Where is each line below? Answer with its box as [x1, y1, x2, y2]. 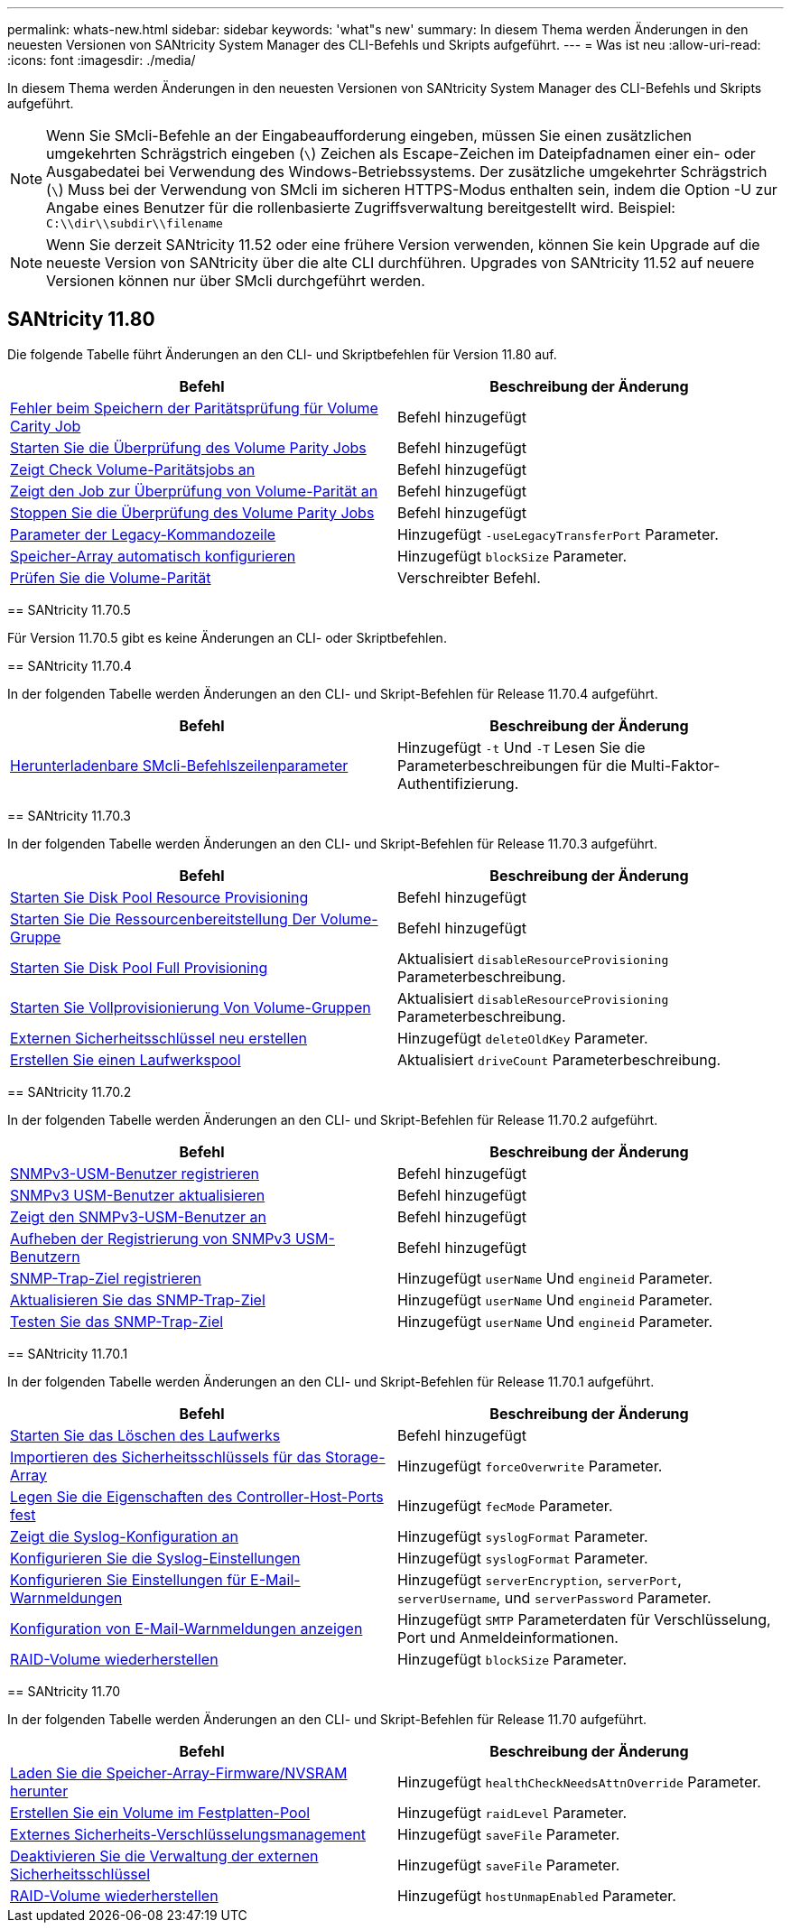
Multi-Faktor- [630, 756, 721, 775]
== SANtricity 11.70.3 [7, 807, 131, 823]
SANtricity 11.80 [7, 308, 155, 331]
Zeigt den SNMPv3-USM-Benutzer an [10, 1207, 266, 1226]
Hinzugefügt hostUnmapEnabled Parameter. [397, 1886, 676, 1905]
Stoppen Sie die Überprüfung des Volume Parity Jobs [10, 503, 375, 522]
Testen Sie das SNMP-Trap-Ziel [10, 1312, 224, 1331]
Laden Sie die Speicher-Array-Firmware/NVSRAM [10, 1763, 348, 1782]
